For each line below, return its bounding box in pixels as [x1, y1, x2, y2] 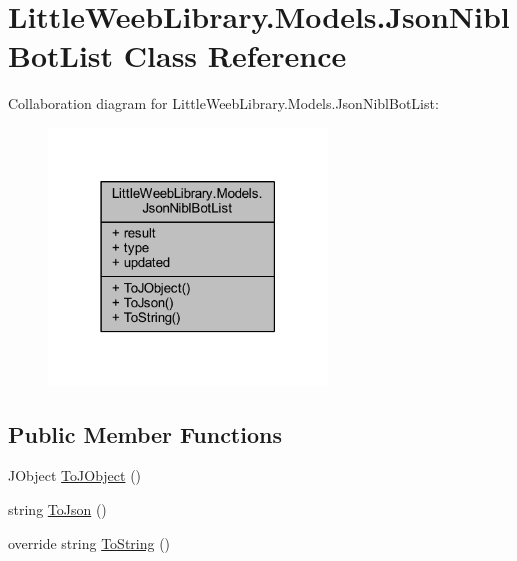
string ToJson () [8, 498, 107, 519]
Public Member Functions [8, 418, 282, 449]
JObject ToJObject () [8, 465, 142, 486]
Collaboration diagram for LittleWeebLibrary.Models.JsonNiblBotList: [8, 93, 439, 114]
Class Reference [123, 35, 347, 76]
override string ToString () [8, 532, 171, 553]
